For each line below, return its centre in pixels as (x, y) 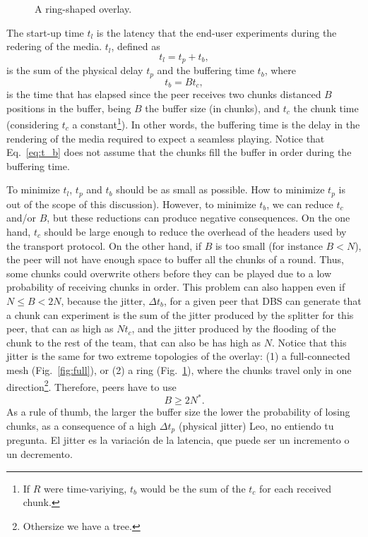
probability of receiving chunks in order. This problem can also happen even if (176, 287)
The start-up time (45, 32)
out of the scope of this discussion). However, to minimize (131, 204)
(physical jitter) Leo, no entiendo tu (256, 425)
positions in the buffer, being (69, 108)
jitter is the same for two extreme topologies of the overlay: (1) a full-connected (178, 356)
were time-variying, (85, 488)
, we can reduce (300, 204)
